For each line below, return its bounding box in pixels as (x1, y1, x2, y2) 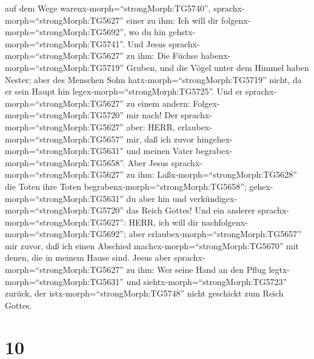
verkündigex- (189, 192, 238, 204)
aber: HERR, (126, 120, 175, 133)
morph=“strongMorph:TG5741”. (5, 37, 125, 50)
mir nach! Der (126, 109, 178, 121)
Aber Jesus (127, 156, 169, 169)
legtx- (269, 263, 290, 276)
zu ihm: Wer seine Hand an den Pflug (126, 263, 266, 276)
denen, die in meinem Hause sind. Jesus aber (5, 251, 172, 264)
